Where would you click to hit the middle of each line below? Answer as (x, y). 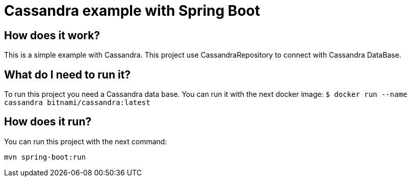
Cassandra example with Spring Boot (132, 11)
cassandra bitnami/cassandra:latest (77, 103)
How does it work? (52, 35)
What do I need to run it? (68, 74)
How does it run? (48, 122)
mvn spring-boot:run (45, 157)
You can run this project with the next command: (86, 141)
